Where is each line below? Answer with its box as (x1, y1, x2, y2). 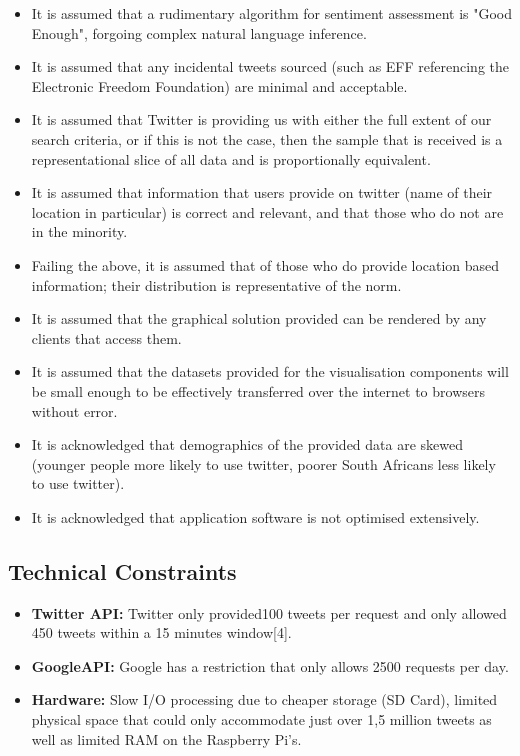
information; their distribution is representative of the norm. (31, 274, 402, 295)
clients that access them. (31, 327, 182, 348)
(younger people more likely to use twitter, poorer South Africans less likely (31, 453, 496, 474)
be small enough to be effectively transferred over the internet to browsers (31, 380, 486, 401)
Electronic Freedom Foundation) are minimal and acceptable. (31, 75, 408, 96)
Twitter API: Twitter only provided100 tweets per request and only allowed (31, 602, 507, 623)
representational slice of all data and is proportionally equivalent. (31, 148, 431, 169)
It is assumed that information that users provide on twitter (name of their (31, 182, 493, 203)
